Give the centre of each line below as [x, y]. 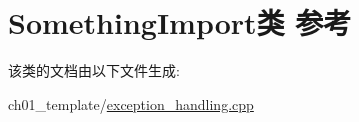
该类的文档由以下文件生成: [94, 70]
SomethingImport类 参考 [180, 22]
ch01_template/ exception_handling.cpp [131, 103]
